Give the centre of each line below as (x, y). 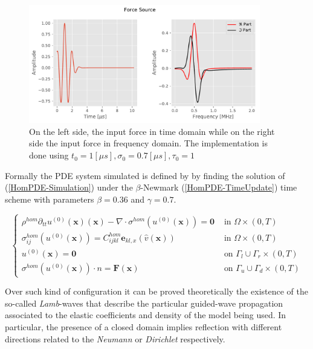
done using (49, 155)
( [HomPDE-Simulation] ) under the (69, 187)
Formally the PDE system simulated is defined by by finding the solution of (145, 175)
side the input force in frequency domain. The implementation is (148, 143)
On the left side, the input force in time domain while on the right (152, 131)
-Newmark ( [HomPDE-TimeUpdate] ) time (219, 187)
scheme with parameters (50, 199)
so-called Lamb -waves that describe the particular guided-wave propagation (144, 303)
